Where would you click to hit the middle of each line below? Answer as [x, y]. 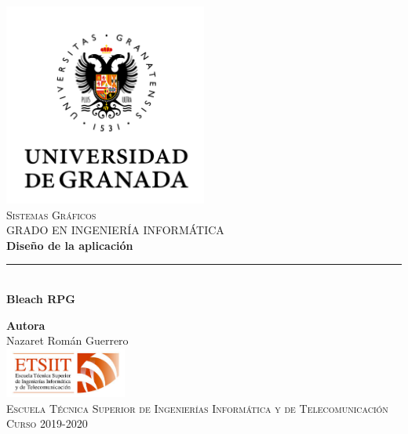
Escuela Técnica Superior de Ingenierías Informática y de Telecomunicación [197, 408]
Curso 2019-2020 [47, 423]
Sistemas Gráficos [51, 214]
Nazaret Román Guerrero [67, 340]
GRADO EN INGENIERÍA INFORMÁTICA [115, 230]
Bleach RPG [41, 298]
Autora [26, 325]
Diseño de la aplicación [70, 245]
